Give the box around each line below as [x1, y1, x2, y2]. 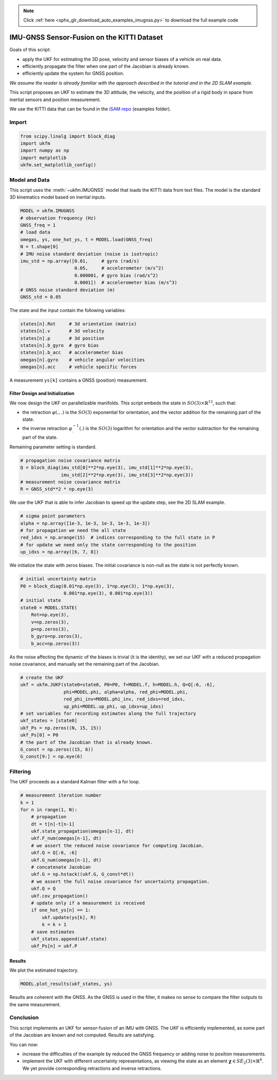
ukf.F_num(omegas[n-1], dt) [31, 835, 102, 841]
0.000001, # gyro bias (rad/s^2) [74, 272, 159, 278]
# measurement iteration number [20, 793, 102, 798]
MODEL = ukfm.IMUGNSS [20, 208, 75, 214]
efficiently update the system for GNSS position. [22, 70, 124, 76]
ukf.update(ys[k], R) [42, 914, 96, 920]
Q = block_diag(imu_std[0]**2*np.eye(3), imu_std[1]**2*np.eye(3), [20, 465, 194, 470]
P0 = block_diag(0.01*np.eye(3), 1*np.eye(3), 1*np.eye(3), [20, 583, 175, 589]
